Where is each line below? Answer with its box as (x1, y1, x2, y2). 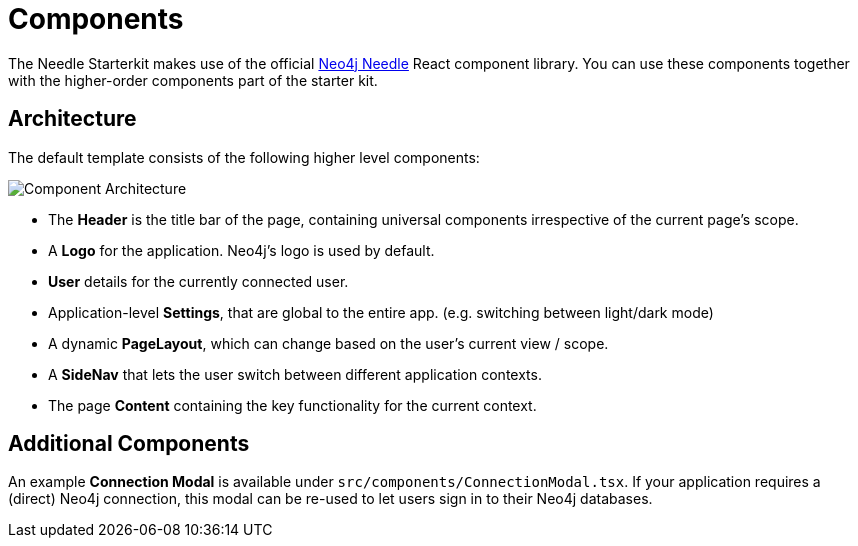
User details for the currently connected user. (48, 272, 349, 290)
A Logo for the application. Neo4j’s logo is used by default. (48, 241, 435, 259)
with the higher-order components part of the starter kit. (8, 71, 378, 89)
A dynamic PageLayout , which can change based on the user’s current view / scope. (48, 334, 609, 352)
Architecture (8, 106, 137, 132)
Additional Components (8, 431, 250, 457)
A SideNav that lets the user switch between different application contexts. (48, 365, 542, 383)
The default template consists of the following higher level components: (8, 148, 480, 166)
